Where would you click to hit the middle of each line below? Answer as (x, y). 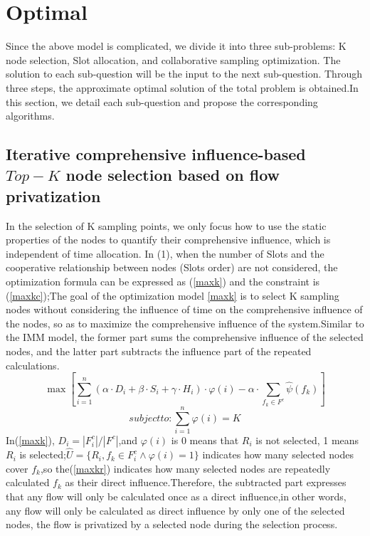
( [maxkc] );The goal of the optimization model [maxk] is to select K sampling (173, 295)
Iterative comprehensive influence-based (156, 154)
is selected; (43, 454)
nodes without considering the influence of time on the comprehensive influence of (184, 309)
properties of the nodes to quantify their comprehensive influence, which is (168, 240)
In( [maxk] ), (30, 440)
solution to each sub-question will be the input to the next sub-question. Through (184, 74)
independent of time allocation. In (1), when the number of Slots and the (165, 253)
